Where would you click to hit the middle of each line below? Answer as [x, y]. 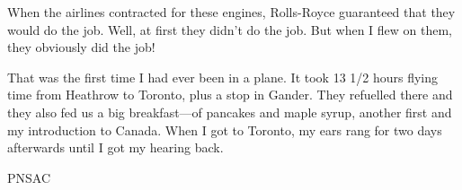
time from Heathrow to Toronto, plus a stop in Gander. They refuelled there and [230, 95]
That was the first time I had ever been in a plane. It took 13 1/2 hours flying [223, 77]
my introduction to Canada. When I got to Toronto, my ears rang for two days [225, 130]
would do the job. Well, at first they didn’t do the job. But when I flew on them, [230, 29]
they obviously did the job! [81, 47]
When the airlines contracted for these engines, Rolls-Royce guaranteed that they [231, 12]
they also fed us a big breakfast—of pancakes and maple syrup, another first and [230, 112]
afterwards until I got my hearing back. [115, 147]
